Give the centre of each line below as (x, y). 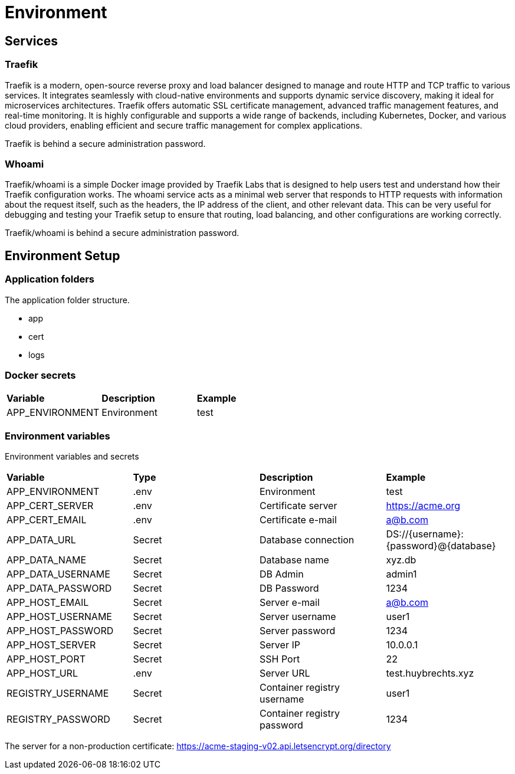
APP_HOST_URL (42, 673)
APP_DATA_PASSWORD (59, 588)
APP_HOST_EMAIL (48, 603)
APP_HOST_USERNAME (59, 617)
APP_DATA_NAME (46, 560)
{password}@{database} (441, 546)
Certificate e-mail (298, 520)
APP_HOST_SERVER (51, 645)
